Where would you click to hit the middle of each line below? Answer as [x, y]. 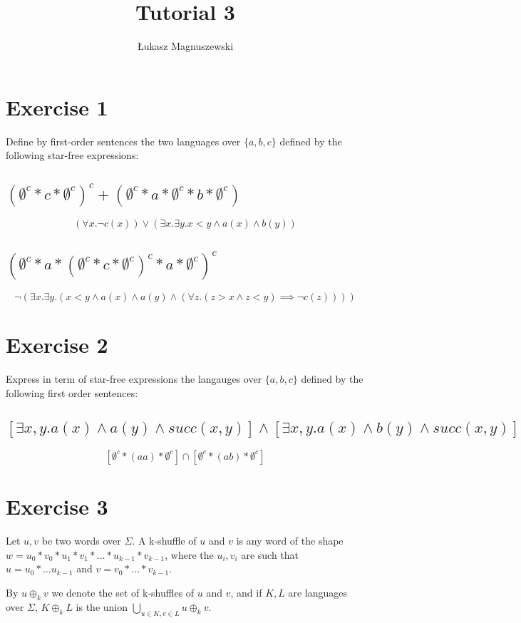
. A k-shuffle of [164, 541]
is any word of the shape [290, 541]
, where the [189, 554]
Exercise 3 [57, 506]
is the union [102, 606]
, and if [246, 592]
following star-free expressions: [72, 155]
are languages [318, 592]
